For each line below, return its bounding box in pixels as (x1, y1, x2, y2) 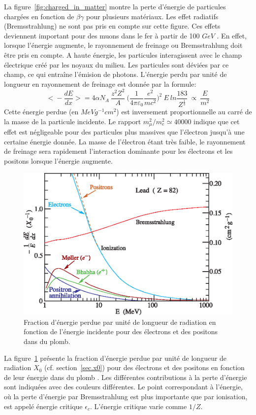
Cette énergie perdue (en (4, 106, 79, 117)
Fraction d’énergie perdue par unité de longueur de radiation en (24, 316, 216, 327)
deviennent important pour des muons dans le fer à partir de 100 (4, 30, 200, 40)
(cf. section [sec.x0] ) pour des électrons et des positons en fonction (44, 362, 245, 373)
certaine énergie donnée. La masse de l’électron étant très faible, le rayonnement (4, 136, 246, 146)
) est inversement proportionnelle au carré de (116, 106, 252, 117)
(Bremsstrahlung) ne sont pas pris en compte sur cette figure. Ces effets (4, 21, 221, 31)
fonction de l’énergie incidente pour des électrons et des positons (24, 326, 218, 337)
